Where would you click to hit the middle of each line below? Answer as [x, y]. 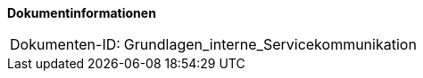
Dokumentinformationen [82, 13]
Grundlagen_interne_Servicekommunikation [270, 44]
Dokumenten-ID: [65, 44]
